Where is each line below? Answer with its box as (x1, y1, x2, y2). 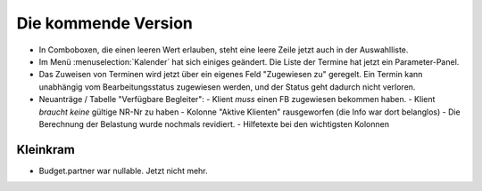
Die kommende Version (16, 13, 194, 33)
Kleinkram (16, 142, 75, 157)
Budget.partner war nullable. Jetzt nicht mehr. (38, 165, 209, 176)
